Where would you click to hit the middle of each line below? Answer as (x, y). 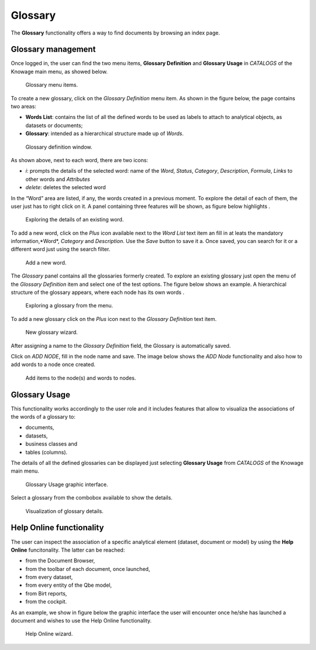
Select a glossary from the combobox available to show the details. (92, 498)
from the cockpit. (46, 602)
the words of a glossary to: (43, 417)
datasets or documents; (54, 125)
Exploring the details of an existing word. (75, 220)
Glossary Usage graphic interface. (67, 484)
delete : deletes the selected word (66, 187)
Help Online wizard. (49, 634)
